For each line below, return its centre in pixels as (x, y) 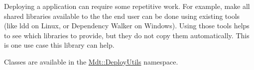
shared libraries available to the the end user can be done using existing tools (122, 16)
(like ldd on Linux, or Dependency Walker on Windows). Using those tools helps (127, 26)
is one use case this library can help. (59, 45)
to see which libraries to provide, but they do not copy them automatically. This (127, 35)
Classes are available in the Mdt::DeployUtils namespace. (91, 61)
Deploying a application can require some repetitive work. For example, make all (127, 6)
